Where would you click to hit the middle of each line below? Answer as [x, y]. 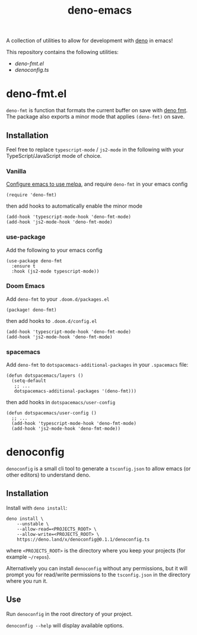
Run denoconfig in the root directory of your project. [69, 614]
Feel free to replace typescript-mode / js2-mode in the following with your [95, 150]
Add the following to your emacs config [54, 250]
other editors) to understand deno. [48, 475]
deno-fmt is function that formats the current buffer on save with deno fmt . [97, 110]
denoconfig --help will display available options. [65, 625]
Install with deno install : [37, 507]
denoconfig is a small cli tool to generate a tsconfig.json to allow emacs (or [99, 469]
